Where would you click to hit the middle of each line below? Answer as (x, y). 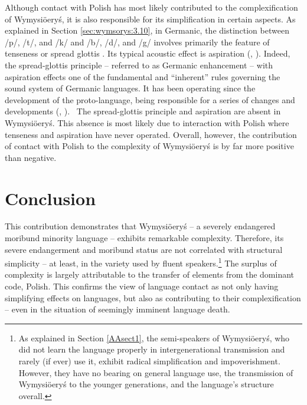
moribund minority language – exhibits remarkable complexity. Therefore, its (144, 238)
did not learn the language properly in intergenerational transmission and (152, 349)
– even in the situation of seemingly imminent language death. (117, 309)
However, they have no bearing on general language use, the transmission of (156, 372)
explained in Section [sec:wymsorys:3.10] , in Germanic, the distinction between (147, 30)
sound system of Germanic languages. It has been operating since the (130, 88)
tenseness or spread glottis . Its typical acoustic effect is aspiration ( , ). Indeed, (148, 53)
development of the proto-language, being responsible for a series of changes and (150, 99)
